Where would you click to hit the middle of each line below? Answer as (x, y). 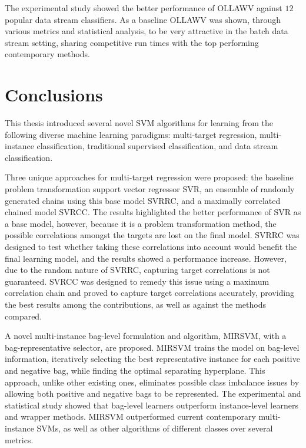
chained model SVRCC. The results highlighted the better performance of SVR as (153, 212)
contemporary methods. (47, 54)
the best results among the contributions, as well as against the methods (135, 304)
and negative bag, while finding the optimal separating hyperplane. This (135, 370)
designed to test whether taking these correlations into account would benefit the (151, 247)
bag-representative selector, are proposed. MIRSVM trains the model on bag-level (152, 347)
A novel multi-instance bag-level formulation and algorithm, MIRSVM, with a (146, 336)
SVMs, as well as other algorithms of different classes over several (155, 428)
